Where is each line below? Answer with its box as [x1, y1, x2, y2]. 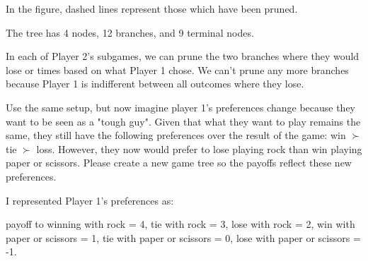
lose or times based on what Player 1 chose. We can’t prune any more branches [6, 62, 349, 77]
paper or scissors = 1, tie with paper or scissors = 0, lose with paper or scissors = [6, 230, 361, 245]
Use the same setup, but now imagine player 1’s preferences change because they [6, 99, 356, 114]
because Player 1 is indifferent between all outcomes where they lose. [6, 76, 304, 91]
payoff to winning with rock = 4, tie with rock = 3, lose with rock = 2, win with [6, 217, 355, 231]
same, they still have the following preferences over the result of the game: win [6, 128, 346, 142]
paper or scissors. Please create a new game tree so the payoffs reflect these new [6, 155, 352, 170]
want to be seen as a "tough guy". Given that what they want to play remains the [6, 114, 361, 128]
